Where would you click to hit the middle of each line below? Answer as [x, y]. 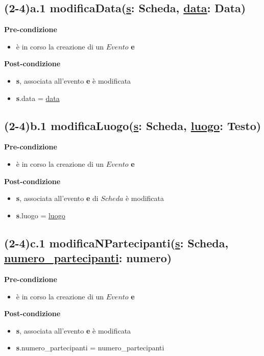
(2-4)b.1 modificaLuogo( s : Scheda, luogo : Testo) [133, 125]
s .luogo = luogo [41, 215]
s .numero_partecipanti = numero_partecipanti [90, 348]
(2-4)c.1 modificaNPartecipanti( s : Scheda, [116, 243]
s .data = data [38, 98]
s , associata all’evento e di [57, 198]
